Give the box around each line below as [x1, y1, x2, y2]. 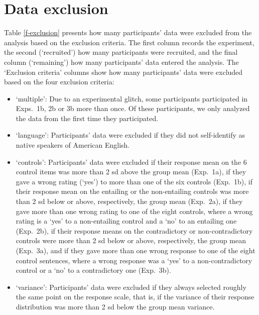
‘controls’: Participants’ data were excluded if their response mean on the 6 [16, 156, 247, 167]
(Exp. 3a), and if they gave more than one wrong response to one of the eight [16, 245, 255, 255]
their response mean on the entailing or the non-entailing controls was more [16, 186, 249, 196]
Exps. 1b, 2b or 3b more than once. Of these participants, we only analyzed [16, 103, 250, 114]
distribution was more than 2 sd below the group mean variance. [16, 301, 215, 311]
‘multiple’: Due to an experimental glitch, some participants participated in [16, 93, 248, 103]
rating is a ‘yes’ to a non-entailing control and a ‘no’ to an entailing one [16, 216, 237, 226]
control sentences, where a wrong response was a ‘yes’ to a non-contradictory [16, 255, 252, 265]
